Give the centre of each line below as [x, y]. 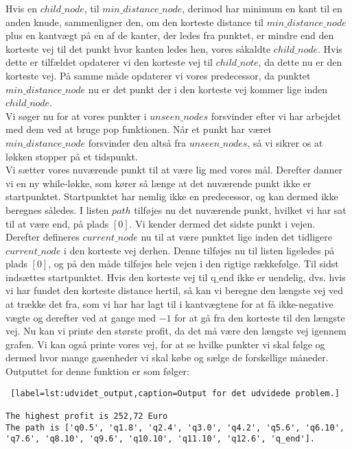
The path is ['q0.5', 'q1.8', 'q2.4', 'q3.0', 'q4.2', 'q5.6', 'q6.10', [175, 427]
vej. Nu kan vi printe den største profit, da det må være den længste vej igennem [176, 331]
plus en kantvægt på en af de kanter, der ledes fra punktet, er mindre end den [170, 35]
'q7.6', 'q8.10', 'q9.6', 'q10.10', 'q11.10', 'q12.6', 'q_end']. [161, 439]
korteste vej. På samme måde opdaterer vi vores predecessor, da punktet [158, 75]
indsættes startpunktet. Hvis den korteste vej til [107, 277]
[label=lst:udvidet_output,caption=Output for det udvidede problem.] [175, 393]
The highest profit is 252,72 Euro [87, 416]
